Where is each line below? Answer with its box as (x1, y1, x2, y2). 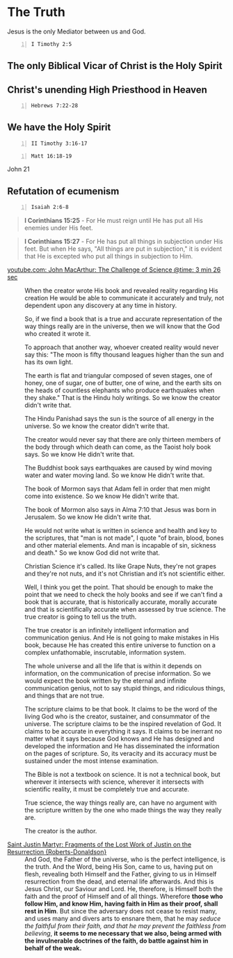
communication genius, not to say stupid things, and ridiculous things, (24, 684, 226, 693)
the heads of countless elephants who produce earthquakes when (24, 386, 215, 394)
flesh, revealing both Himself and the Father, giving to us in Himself (24, 870, 217, 879)
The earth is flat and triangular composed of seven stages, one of (24, 371, 213, 380)
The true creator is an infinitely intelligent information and (24, 626, 189, 635)
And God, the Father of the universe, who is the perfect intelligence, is (24, 855, 226, 864)
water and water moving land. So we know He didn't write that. (24, 471, 205, 479)
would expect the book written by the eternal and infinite (24, 677, 187, 685)
